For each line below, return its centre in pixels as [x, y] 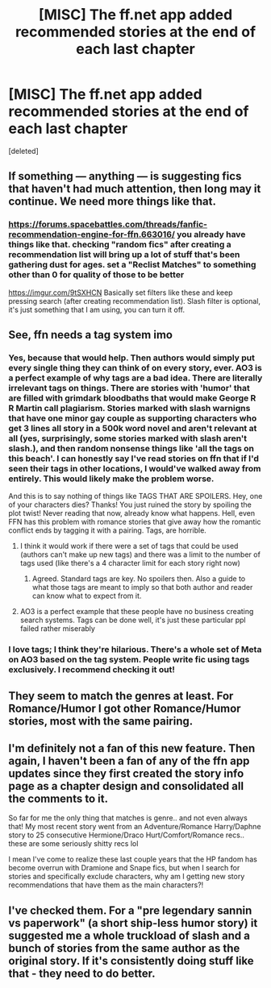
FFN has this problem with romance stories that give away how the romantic [135, 522]
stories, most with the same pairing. [101, 721]
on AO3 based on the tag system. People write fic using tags [129, 660]
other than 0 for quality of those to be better [96, 275]
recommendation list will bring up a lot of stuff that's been [124, 255]
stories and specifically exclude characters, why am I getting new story [127, 877]
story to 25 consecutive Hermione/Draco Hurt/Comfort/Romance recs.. [126, 835]
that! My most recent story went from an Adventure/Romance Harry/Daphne [135, 827]
